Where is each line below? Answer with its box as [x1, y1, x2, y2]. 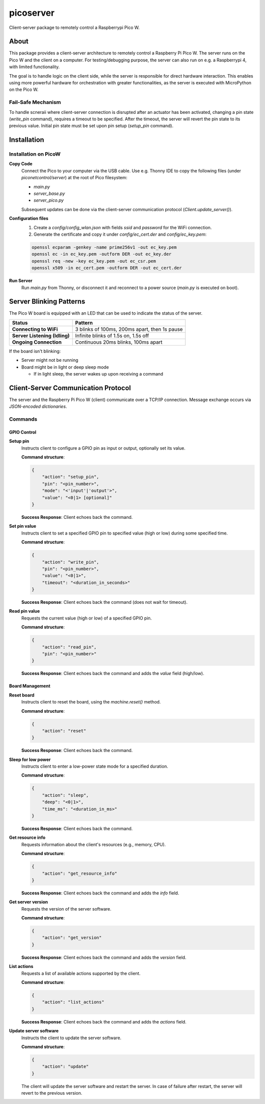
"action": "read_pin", [42, 644, 97, 650]
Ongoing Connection [12, 339, 62, 346]
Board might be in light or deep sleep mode [21, 364, 109, 370]
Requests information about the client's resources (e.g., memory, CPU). [21, 841, 166, 847]
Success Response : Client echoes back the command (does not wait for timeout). [21, 599, 188, 605]
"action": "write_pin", [42, 559, 99, 565]
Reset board [9, 692, 34, 698]
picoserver [9, 7, 55, 18]
